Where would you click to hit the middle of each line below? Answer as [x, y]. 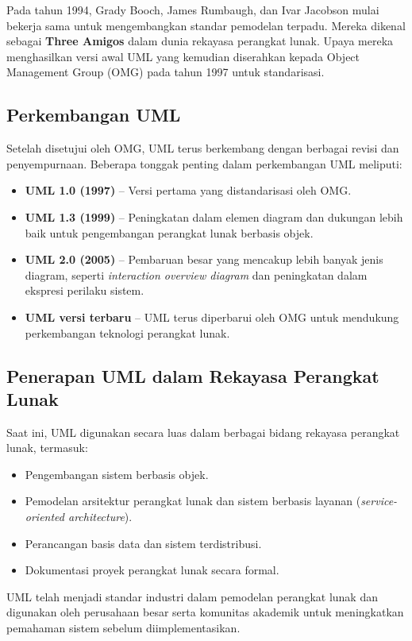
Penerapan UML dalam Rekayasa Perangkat [193, 375]
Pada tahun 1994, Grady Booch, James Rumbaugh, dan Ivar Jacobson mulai [193, 10]
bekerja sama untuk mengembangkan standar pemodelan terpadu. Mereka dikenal [206, 25]
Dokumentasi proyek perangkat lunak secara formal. [152, 570]
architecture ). [100, 517]
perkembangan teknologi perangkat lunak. [127, 332]
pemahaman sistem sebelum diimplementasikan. [123, 628]
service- [379, 501]
